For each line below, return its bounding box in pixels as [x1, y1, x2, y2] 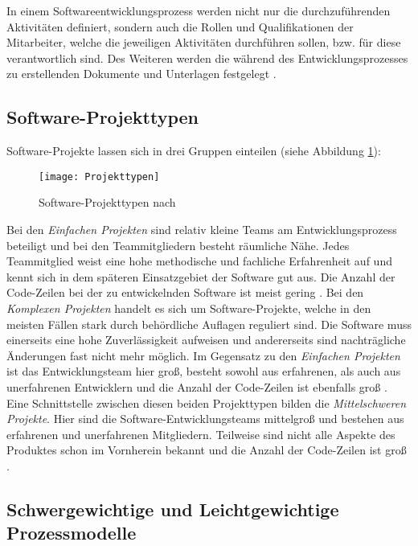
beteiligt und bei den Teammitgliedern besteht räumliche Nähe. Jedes [6, 236, 350, 253]
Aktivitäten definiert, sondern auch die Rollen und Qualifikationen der [6, 18, 354, 35]
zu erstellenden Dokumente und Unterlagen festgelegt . [6, 65, 277, 82]
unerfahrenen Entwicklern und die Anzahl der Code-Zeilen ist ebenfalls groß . [6, 378, 387, 395]
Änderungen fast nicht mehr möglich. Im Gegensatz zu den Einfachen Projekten [6, 347, 400, 363]
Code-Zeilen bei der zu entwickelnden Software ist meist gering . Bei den [6, 284, 364, 301]
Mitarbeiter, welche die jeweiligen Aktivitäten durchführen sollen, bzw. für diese [6, 34, 401, 51]
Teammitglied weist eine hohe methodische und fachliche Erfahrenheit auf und [6, 252, 392, 269]
